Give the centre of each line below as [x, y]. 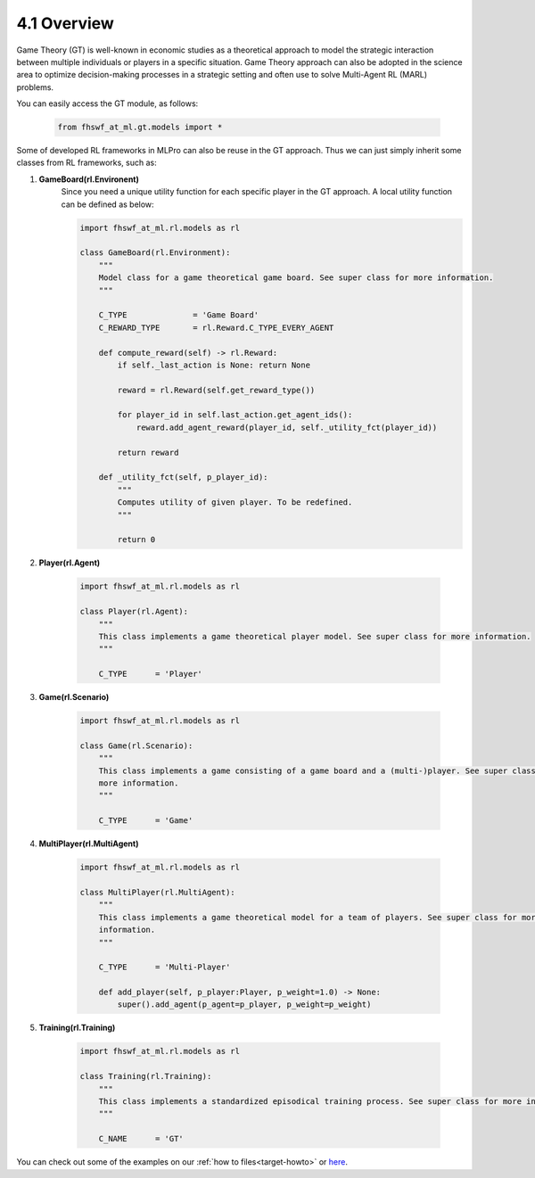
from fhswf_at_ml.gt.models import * [140, 128]
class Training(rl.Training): [146, 1076]
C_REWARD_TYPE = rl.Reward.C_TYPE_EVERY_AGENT [216, 327]
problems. [35, 87]
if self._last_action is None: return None [214, 365]
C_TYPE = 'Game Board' [178, 315]
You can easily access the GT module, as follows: [107, 103]
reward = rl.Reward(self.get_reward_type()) [216, 390]
